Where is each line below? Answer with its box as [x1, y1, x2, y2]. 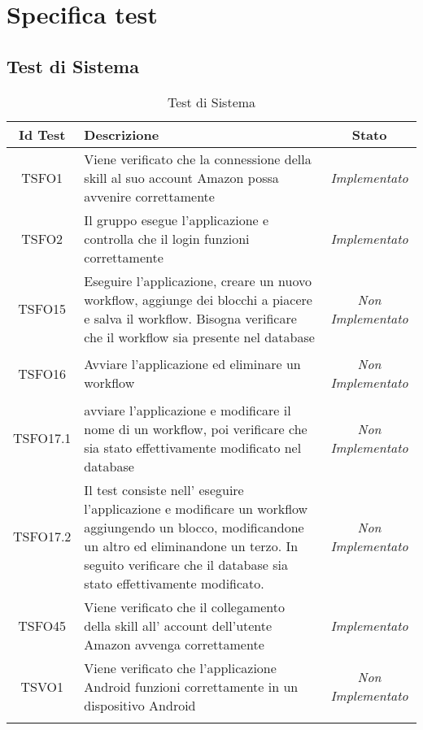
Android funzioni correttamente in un [84, 676, 299, 696]
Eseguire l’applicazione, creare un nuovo [84, 271, 312, 290]
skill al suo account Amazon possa [84, 167, 279, 187]
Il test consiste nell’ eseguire [84, 480, 244, 499]
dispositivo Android [84, 695, 196, 715]
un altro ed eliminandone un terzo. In [84, 536, 299, 555]
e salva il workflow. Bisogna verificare [84, 308, 297, 328]
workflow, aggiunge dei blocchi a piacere [84, 289, 312, 309]
